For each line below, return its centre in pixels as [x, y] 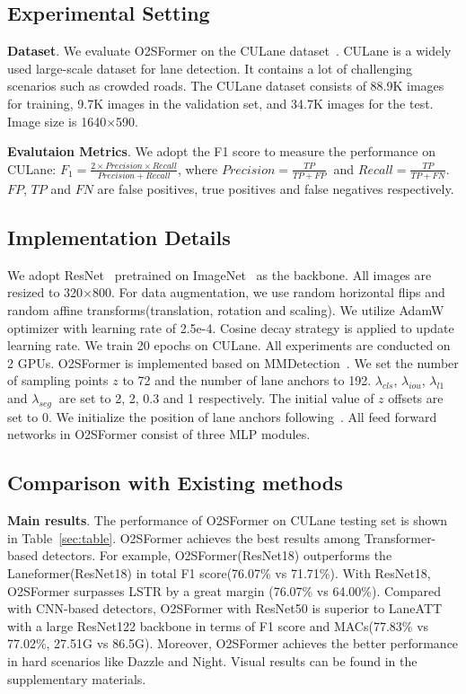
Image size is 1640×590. [73, 121]
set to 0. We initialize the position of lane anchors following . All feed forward [222, 416]
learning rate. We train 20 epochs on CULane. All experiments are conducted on [229, 345]
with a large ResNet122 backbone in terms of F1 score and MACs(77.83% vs [218, 625]
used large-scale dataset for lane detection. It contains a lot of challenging [210, 68]
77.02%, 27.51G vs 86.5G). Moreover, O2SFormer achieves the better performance [233, 643]
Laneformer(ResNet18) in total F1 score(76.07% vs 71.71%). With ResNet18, [219, 573]
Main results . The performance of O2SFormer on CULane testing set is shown [228, 520]
